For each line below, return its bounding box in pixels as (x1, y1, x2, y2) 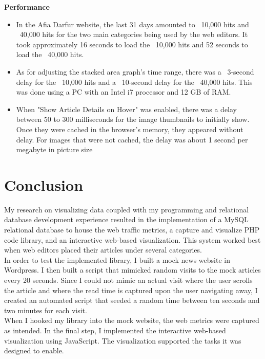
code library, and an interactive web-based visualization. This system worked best (4, 234, 261, 245)
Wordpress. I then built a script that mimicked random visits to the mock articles (4, 264, 261, 275)
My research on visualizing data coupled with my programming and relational (4, 204, 249, 214)
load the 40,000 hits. (16, 49, 84, 60)
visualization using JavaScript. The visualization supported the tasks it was (4, 335, 241, 346)
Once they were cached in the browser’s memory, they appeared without (16, 123, 243, 134)
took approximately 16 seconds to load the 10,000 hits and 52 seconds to (16, 39, 248, 49)
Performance (4, 2, 50, 12)
